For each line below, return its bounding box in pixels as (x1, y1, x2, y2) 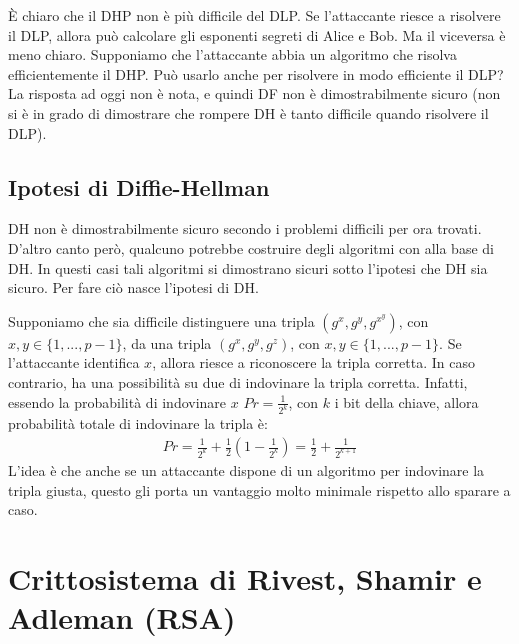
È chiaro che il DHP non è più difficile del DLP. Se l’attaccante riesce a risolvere (8, 5, 501, 25)
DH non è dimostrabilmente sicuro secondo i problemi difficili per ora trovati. (8, 218, 482, 239)
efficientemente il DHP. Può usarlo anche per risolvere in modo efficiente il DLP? (8, 63, 504, 84)
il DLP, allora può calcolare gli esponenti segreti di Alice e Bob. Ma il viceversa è (8, 24, 506, 45)
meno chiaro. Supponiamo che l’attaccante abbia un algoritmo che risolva (8, 44, 457, 65)
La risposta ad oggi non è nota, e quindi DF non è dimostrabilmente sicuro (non (8, 83, 501, 104)
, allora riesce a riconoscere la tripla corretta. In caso (152, 352, 475, 373)
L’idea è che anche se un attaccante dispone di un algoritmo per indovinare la (8, 460, 485, 481)
